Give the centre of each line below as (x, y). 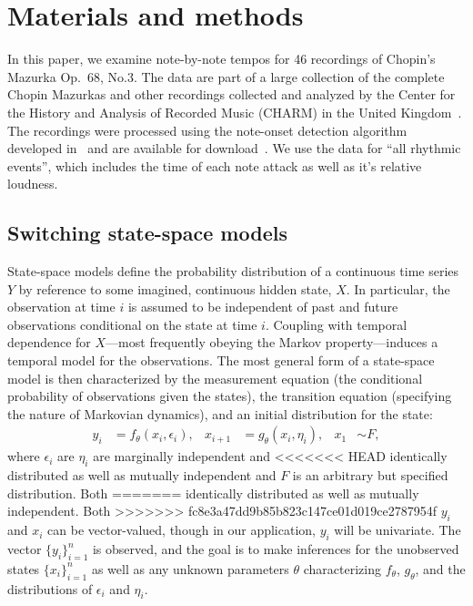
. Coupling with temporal (336, 324)
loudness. (33, 184)
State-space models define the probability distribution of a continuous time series (233, 271)
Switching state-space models (147, 233)
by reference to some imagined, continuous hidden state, (175, 288)
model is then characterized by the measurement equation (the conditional (215, 378)
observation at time (61, 307)
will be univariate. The (398, 530)
